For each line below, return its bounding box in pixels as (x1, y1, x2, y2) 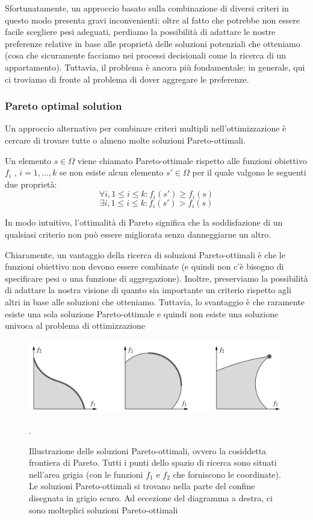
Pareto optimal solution (5, 98, 122, 113)
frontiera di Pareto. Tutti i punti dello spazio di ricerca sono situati (29, 456, 277, 469)
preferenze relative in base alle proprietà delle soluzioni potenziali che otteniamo (5, 37, 300, 49)
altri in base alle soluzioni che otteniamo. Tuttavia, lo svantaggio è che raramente (5, 295, 305, 308)
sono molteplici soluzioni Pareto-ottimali (29, 503, 178, 516)
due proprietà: (5, 177, 57, 190)
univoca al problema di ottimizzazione (5, 319, 145, 332)
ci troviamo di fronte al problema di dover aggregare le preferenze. (5, 72, 249, 85)
